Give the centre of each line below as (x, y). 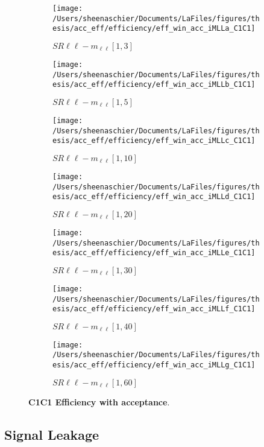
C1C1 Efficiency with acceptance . (99, 401)
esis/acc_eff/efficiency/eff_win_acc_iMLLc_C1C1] (154, 141)
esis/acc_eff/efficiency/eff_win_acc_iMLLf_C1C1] (154, 309)
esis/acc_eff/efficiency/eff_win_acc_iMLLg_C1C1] (154, 365)
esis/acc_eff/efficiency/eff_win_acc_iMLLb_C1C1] (154, 85)
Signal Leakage (52, 434)
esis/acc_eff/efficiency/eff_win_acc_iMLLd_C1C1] (154, 197)
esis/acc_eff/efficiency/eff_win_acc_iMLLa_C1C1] (154, 29)
